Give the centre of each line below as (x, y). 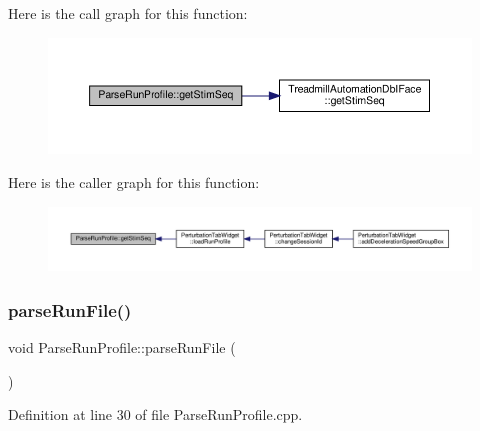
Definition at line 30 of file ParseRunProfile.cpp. (155, 414)
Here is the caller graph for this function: (134, 182)
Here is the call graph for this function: (128, 13)
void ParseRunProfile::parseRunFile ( (122, 347)
